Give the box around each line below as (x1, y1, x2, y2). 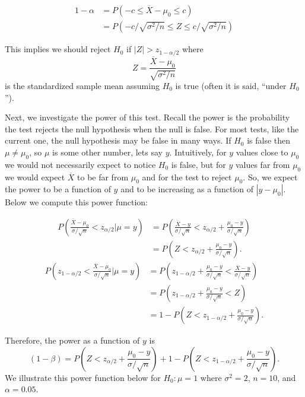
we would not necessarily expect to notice (5, 158, 156, 170)
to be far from (77, 170, 129, 183)
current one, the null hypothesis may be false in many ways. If (5, 134, 231, 147)
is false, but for (171, 158, 226, 170)
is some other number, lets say (52, 145, 163, 158)
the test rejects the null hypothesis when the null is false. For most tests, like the (5, 122, 299, 135)
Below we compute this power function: (5, 196, 148, 208)
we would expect (5, 170, 65, 183)
